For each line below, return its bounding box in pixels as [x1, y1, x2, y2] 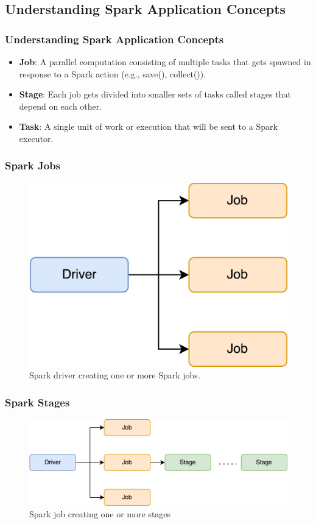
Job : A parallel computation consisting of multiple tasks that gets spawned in [19, 55, 311, 68]
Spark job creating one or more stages [29, 508, 171, 520]
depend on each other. [19, 99, 102, 112]
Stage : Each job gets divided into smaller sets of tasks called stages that [19, 88, 291, 101]
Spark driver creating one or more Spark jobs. [29, 369, 200, 381]
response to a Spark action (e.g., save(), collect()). [19, 67, 206, 80]
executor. [19, 132, 54, 144]
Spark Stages [5, 394, 70, 409]
